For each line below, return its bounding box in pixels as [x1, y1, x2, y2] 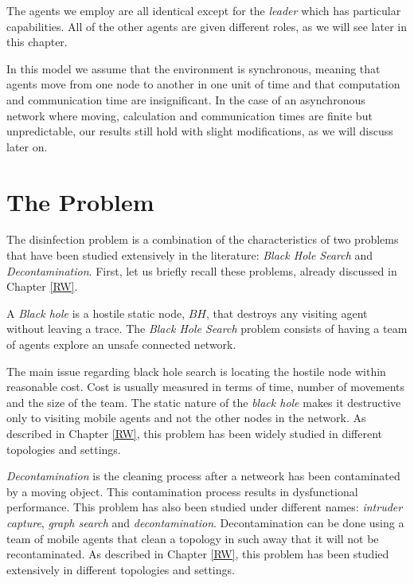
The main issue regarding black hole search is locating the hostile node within [6, 362, 386, 379]
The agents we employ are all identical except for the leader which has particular [6, 2, 401, 18]
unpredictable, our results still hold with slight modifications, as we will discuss [6, 123, 393, 139]
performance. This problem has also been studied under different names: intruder [6, 499, 403, 515]
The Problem [6, 185, 154, 217]
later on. [6, 138, 48, 155]
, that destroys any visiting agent [206, 304, 368, 321]
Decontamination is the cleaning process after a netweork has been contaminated [6, 468, 400, 484]
